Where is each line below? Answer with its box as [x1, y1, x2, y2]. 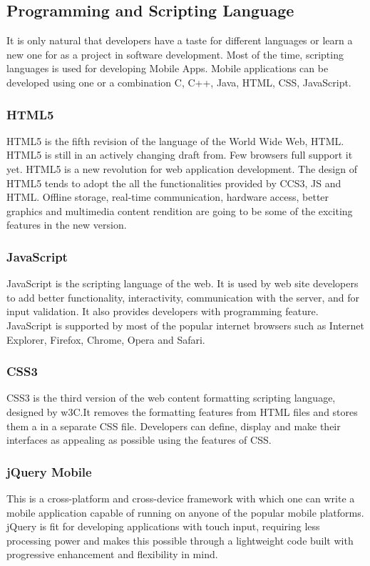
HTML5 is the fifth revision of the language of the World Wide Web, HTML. [6, 133, 344, 148]
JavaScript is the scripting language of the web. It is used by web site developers [6, 276, 359, 291]
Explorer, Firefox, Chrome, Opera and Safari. [6, 332, 205, 347]
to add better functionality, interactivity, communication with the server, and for [6, 289, 359, 304]
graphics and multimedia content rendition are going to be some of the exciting [6, 203, 353, 218]
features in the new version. [6, 217, 127, 232]
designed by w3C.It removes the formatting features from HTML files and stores [6, 404, 358, 419]
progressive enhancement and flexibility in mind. [6, 547, 218, 562]
